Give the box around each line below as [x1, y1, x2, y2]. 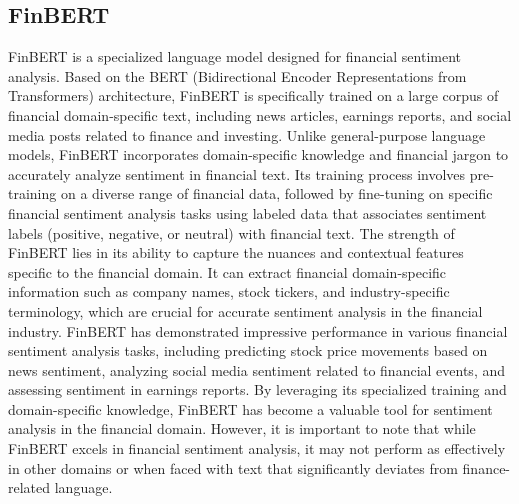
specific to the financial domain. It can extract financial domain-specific [8, 261, 447, 282]
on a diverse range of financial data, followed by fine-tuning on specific [60, 183, 493, 204]
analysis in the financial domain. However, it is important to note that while [8, 418, 476, 439]
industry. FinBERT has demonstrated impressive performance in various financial [8, 320, 508, 341]
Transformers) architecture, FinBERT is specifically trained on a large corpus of [8, 85, 499, 106]
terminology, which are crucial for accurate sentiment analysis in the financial [8, 300, 483, 321]
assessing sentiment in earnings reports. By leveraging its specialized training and [8, 379, 507, 400]
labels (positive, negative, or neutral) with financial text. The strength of [8, 222, 455, 243]
